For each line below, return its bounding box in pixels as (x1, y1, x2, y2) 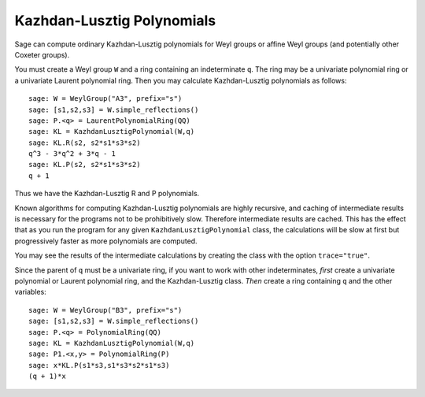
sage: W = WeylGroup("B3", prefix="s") (28, 306, 183, 314)
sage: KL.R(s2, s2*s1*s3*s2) (28, 138, 141, 147)
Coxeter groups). (14, 50, 70, 59)
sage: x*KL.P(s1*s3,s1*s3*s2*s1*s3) (28, 361, 170, 369)
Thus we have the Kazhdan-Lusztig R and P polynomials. (14, 189, 200, 198)
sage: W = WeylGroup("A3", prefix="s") (28, 95, 183, 103)
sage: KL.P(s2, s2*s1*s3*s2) (28, 160, 141, 169)
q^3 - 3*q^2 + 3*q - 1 (28, 150, 116, 158)
